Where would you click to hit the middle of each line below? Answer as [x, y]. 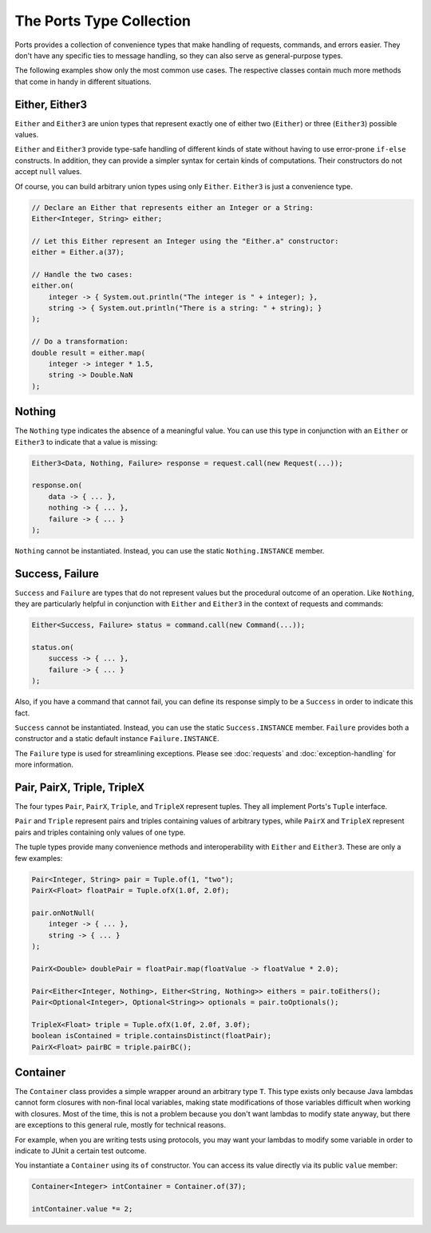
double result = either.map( [89, 353]
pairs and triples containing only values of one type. [100, 832]
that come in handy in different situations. [83, 81]
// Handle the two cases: [82, 274]
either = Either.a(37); [78, 252]
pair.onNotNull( [63, 913]
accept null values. [48, 172]
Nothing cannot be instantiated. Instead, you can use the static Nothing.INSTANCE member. [170, 551]
